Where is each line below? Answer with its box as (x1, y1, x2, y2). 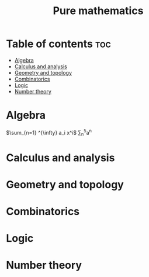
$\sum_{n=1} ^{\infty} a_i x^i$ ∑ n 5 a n (6, 128, 92, 138)
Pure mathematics (53, 4, 144, 18)
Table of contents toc (6, 37, 111, 51)
